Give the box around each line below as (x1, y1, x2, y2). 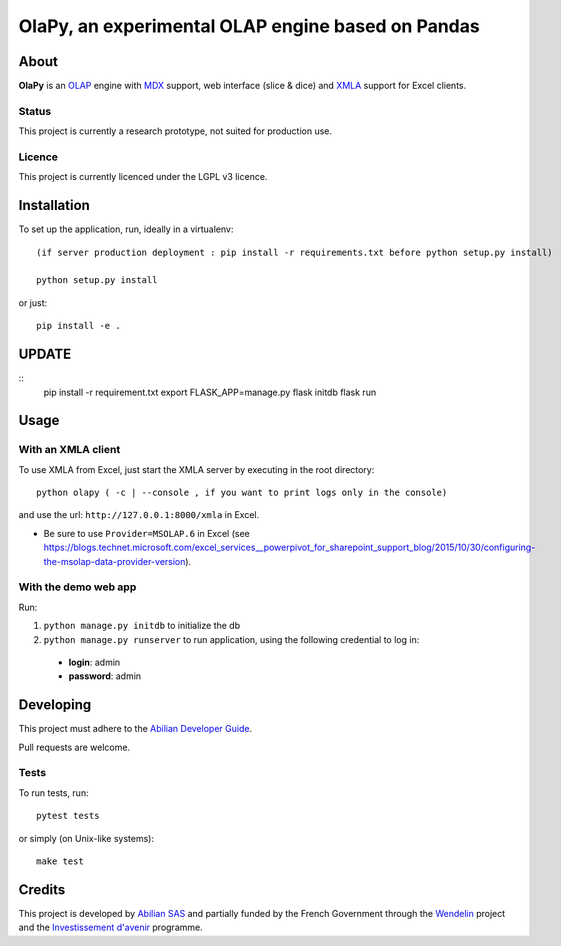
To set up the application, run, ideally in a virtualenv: (18, 223, 234, 235)
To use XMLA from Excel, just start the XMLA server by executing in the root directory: (18, 463, 375, 475)
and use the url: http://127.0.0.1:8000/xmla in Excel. (18, 509, 260, 521)
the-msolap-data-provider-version (43, 555, 186, 567)
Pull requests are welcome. (18, 741, 130, 753)
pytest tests (36, 810, 100, 822)
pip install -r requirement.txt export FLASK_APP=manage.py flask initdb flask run (43, 386, 377, 398)
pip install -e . (36, 320, 121, 332)
